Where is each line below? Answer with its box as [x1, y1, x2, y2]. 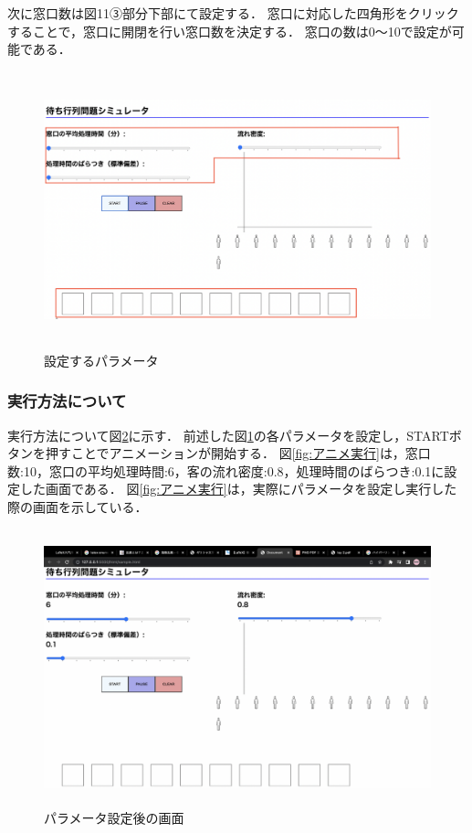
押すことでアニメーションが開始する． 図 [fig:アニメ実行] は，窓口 [45, 443, 431, 463]
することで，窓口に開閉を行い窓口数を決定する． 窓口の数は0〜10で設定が [7, 21, 452, 40]
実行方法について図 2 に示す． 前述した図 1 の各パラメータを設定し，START [7, 425, 449, 444]
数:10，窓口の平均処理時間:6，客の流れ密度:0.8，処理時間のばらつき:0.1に [7, 461, 445, 480]
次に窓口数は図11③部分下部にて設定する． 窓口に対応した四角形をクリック [7, 4, 459, 22]
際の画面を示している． [7, 497, 148, 516]
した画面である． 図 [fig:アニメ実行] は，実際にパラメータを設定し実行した [19, 479, 457, 498]
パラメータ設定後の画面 [44, 808, 184, 828]
